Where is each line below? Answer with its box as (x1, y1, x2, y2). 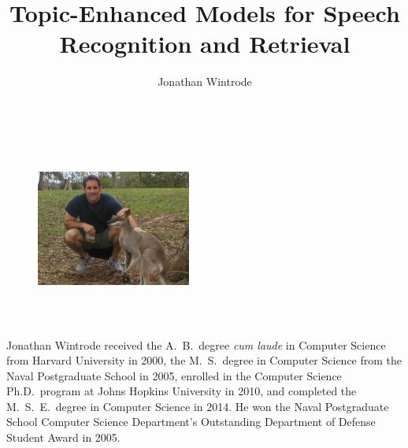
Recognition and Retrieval (59, 28, 351, 60)
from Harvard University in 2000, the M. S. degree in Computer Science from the (6, 352, 402, 368)
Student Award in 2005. (6, 429, 121, 446)
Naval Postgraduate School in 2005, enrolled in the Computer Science (6, 367, 342, 383)
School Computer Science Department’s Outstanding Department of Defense (6, 413, 376, 430)
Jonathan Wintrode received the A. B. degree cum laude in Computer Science (6, 336, 386, 353)
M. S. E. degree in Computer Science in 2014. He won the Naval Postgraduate (6, 398, 389, 414)
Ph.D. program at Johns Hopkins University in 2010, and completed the (6, 383, 357, 399)
